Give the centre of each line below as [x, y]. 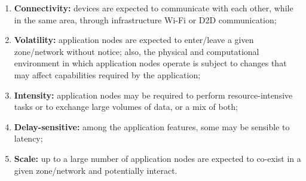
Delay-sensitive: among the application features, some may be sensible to [152, 126]
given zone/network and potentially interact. [96, 170]
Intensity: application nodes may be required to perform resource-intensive [153, 95]
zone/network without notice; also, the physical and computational [137, 51]
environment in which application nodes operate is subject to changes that [150, 63]
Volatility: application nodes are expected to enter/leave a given [134, 40]
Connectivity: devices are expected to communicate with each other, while [154, 8]
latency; [28, 138]
